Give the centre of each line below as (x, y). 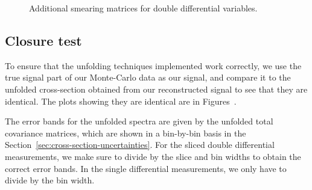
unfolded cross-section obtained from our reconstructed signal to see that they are (156, 89)
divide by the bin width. (50, 180)
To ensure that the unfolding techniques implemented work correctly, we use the (153, 65)
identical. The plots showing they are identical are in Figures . (121, 101)
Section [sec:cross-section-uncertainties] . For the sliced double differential (140, 145)
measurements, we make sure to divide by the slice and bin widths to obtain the (153, 156)
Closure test (43, 40)
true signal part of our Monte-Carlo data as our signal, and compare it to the (148, 77)
